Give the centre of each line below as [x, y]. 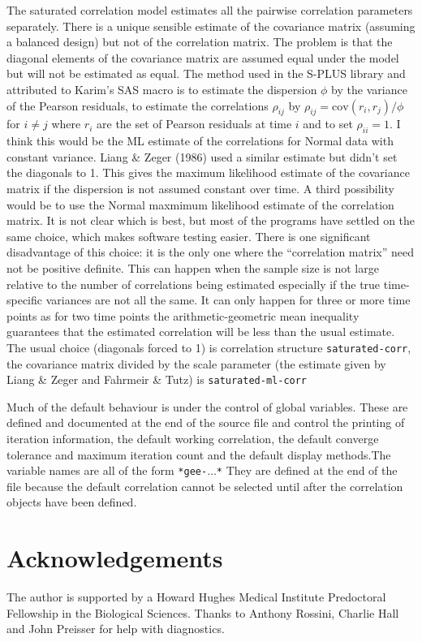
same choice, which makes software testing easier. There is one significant [189, 236]
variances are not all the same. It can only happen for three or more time [228, 300]
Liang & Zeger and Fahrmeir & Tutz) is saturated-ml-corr [157, 379]
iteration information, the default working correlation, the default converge [193, 438]
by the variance [369, 89]
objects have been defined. [72, 502]
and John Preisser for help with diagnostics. [116, 629]
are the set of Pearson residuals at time [194, 124]
